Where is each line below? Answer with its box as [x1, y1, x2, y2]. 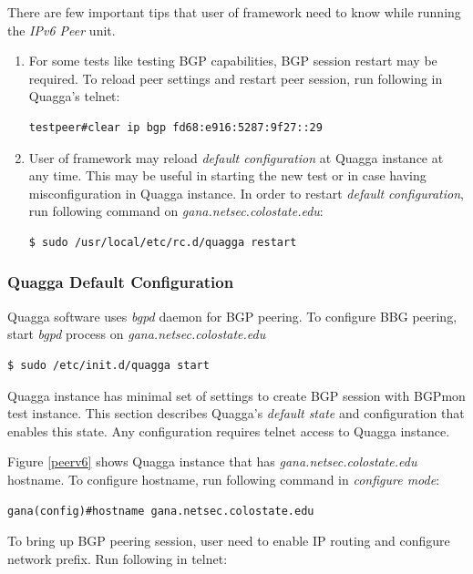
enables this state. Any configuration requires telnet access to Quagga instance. [7, 421, 450, 440]
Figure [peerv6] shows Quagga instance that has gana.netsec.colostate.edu [7, 452, 417, 471]
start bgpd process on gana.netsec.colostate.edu [7, 324, 266, 343]
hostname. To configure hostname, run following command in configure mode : [7, 469, 440, 488]
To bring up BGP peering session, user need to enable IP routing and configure [7, 531, 450, 550]
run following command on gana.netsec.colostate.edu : [28, 201, 324, 220]
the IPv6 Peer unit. [7, 20, 116, 39]
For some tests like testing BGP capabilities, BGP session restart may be [28, 51, 437, 70]
